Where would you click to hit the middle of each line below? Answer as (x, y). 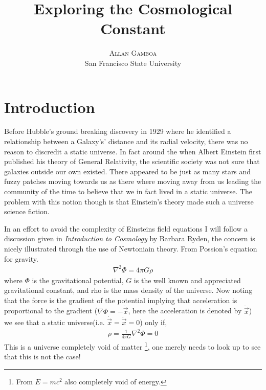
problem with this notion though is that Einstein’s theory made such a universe (129, 201)
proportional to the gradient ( (51, 311)
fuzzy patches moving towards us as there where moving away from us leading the (133, 181)
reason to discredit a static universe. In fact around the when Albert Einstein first (133, 151)
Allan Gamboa (133, 53)
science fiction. (27, 211)
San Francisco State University (133, 63)
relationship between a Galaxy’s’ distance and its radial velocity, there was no (126, 141)
